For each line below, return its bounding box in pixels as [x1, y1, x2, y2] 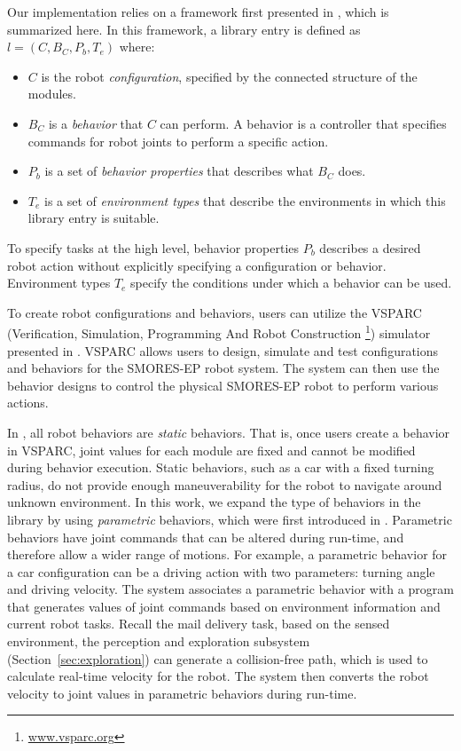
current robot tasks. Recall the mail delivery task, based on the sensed [7, 614, 390, 633]
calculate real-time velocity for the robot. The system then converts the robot [7, 667, 429, 685]
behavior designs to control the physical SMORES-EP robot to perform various [7, 375, 439, 394]
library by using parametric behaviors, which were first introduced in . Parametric [7, 510, 452, 528]
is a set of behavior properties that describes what [44, 162, 314, 180]
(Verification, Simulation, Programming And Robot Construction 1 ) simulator [7, 321, 431, 342]
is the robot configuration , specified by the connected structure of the [41, 67, 418, 85]
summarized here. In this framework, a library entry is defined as [7, 20, 361, 38]
